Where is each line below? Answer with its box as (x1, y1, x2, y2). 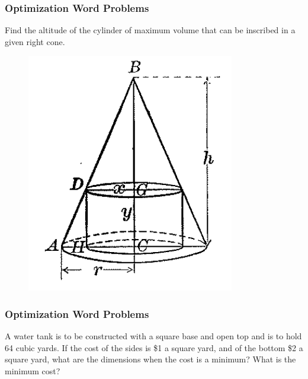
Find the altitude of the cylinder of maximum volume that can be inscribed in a (5, 24, 296, 36)
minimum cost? (5, 365, 60, 377)
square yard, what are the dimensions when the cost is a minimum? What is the (5, 353, 296, 365)
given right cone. (5, 35, 65, 47)
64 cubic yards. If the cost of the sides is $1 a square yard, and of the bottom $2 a (5, 341, 303, 353)
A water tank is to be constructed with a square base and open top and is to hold (5, 330, 302, 342)
